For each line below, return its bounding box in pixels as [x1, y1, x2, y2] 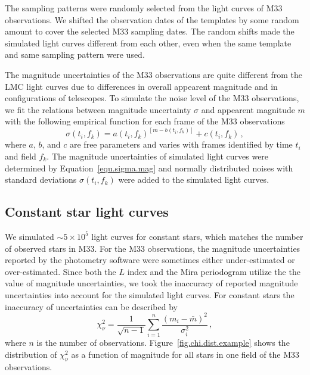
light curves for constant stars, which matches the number [91, 230, 303, 242]
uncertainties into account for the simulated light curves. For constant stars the [5, 288, 294, 301]
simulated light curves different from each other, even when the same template [5, 36, 292, 49]
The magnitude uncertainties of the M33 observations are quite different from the [5, 68, 302, 80]
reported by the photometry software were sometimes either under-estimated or [5, 254, 295, 266]
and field [5, 149, 36, 162]
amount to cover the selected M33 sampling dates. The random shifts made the [5, 25, 294, 37]
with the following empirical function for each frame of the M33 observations [5, 115, 285, 127]
